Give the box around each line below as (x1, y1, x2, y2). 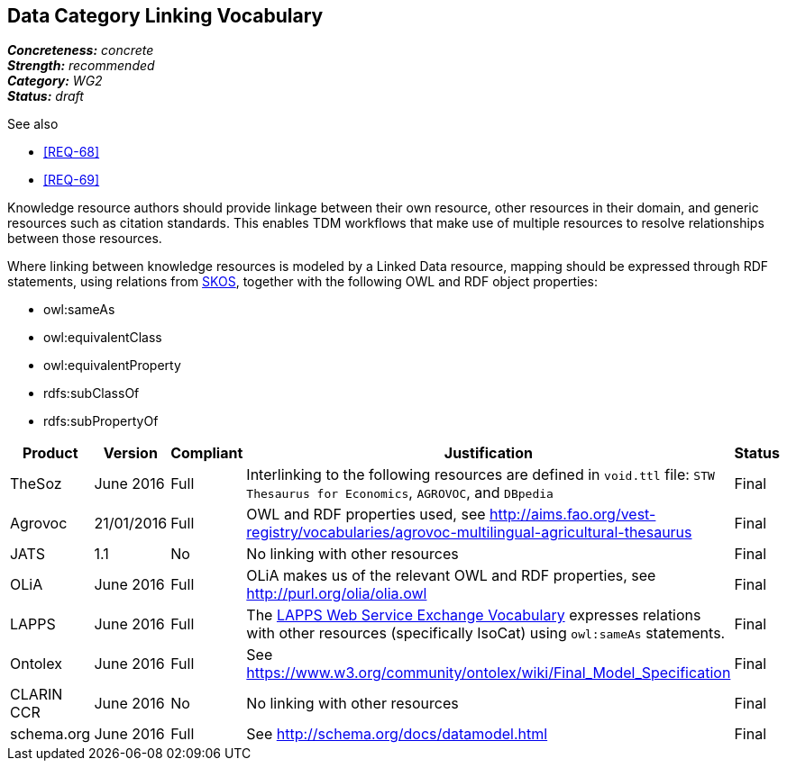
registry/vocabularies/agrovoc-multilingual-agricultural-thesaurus (246, 523, 692, 542)
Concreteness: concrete (7, 42, 154, 59)
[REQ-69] (43, 172, 100, 188)
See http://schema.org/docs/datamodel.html (246, 725, 548, 744)
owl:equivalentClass (43, 330, 162, 346)
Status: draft (7, 88, 84, 104)
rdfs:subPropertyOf (43, 413, 159, 429)
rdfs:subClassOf (43, 385, 140, 402)
